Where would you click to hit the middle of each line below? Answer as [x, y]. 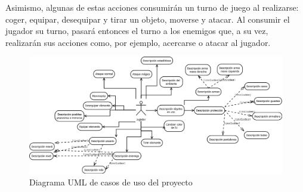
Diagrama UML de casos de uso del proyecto [111, 182]
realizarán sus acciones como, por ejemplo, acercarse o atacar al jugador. [138, 42]
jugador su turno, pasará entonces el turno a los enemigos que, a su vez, [137, 31]
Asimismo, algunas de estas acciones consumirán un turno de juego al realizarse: [152, 7]
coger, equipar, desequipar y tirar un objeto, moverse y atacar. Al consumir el [148, 19]
